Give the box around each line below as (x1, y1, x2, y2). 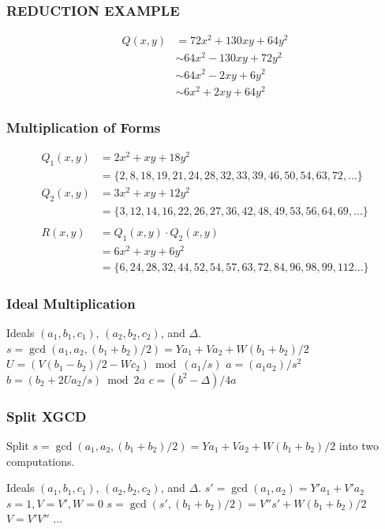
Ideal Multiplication (6, 293, 136, 313)
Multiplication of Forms (6, 117, 161, 137)
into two (338, 437, 379, 453)
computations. (6, 452, 75, 469)
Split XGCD (6, 406, 87, 426)
